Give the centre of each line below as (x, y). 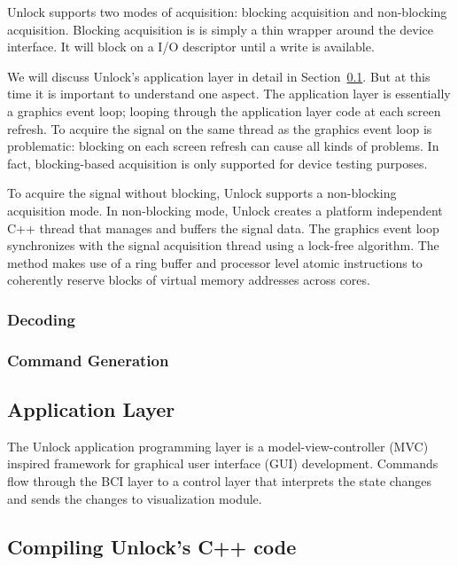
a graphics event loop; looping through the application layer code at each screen (224, 110)
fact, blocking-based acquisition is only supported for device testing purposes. (217, 163)
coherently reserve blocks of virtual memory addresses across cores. (189, 280)
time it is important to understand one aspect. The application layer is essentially (229, 94)
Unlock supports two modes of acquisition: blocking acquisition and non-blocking (227, 12)
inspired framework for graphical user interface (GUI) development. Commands (223, 463)
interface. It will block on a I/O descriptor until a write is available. (191, 47)
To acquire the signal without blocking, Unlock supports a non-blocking (202, 193)
